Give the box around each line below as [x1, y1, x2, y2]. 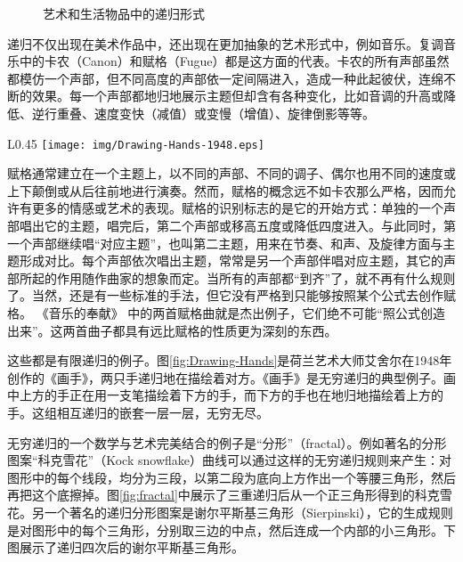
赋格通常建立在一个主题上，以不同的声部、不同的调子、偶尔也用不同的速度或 [7, 164, 456, 183]
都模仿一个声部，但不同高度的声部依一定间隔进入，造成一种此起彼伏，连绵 [7, 69, 443, 87]
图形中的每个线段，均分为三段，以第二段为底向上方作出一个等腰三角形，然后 [7, 468, 456, 486]
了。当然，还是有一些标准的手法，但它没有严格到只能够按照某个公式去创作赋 [7, 286, 456, 305]
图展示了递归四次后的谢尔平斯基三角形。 [7, 538, 244, 557]
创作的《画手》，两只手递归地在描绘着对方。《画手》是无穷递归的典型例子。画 [7, 368, 456, 387]
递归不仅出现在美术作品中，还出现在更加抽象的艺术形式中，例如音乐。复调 [7, 34, 443, 53]
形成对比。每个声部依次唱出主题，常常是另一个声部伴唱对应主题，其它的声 [19, 251, 456, 270]
